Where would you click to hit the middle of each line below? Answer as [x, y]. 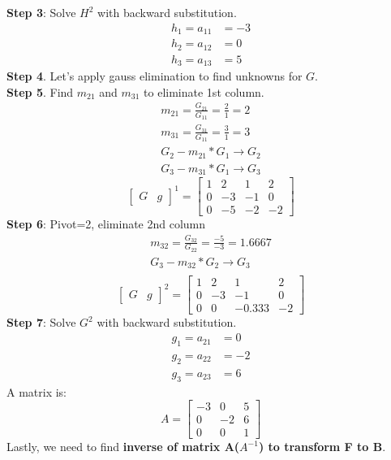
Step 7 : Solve [41, 322]
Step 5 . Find [40, 91]
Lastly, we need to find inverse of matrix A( [123, 447]
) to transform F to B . [322, 447]
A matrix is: [37, 391]
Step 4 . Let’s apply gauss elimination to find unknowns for [155, 76]
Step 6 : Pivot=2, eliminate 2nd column [106, 224]
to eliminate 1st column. [204, 91]
